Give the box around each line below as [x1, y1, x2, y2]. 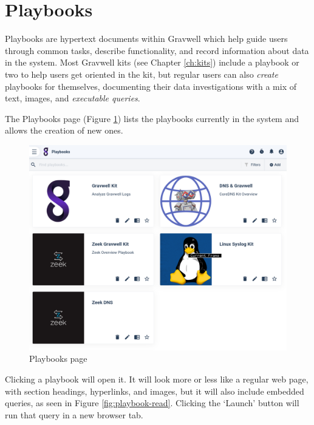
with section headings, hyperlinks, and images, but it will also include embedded [5, 384, 304, 397]
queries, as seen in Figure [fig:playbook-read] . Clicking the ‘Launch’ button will [5, 396, 299, 409]
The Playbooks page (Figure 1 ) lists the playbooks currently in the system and [5, 112, 299, 124]
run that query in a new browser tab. [5, 408, 143, 421]
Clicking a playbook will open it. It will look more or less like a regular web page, [5, 372, 309, 385]
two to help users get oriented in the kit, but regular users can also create [5, 67, 278, 80]
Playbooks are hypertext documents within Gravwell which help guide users [5, 32, 288, 45]
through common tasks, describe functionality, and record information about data [5, 44, 309, 56]
